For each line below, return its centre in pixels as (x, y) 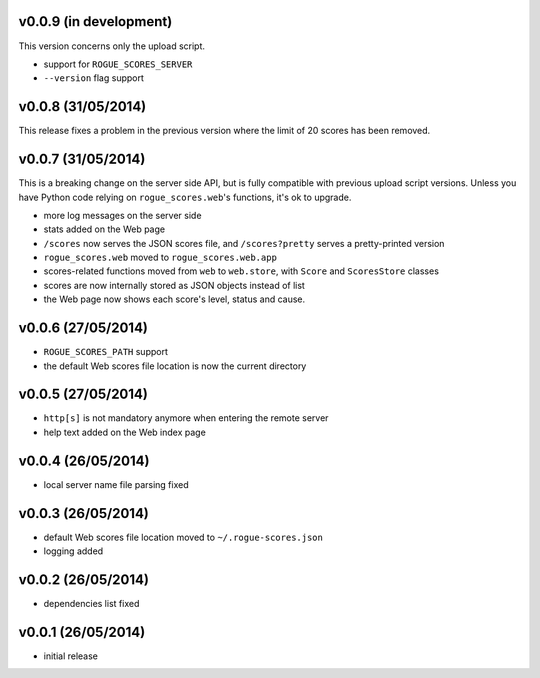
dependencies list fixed (91, 603)
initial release (71, 656)
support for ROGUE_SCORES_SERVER (118, 64)
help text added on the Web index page (125, 432)
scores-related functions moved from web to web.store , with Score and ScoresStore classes (241, 271)
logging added (73, 551)
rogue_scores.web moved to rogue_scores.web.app (160, 257)
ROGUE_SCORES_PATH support (106, 352)
